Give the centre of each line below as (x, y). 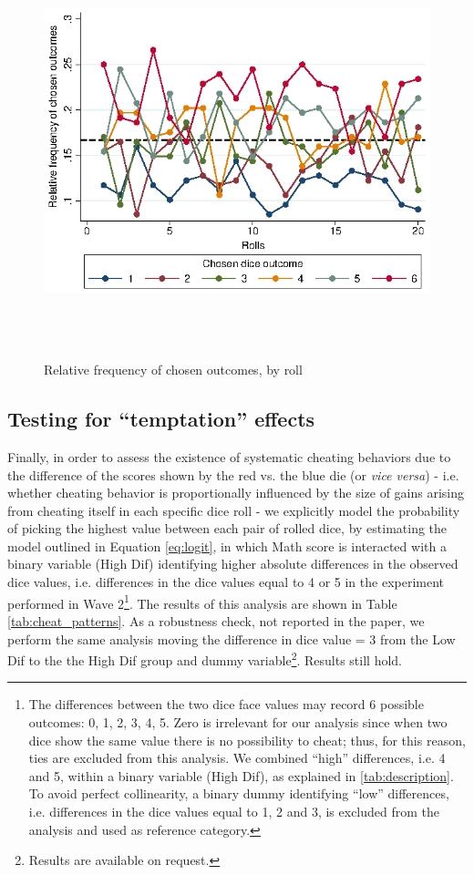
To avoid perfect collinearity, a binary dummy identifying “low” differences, (239, 793)
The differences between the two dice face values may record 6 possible (226, 704)
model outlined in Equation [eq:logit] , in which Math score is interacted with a (227, 546)
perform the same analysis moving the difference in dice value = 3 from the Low (232, 638)
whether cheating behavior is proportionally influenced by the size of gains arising (236, 493)
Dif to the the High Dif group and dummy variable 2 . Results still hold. (205, 659)
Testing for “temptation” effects (161, 419)
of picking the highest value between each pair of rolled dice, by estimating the (227, 528)
